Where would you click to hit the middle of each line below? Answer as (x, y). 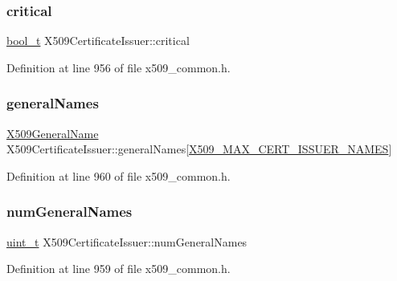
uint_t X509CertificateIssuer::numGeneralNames (127, 241)
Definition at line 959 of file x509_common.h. (119, 269)
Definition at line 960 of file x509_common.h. (119, 175)
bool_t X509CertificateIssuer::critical (98, 41)
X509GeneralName (53, 133)
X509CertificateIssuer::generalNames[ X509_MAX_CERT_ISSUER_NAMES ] (199, 149)
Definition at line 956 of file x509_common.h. (119, 67)
